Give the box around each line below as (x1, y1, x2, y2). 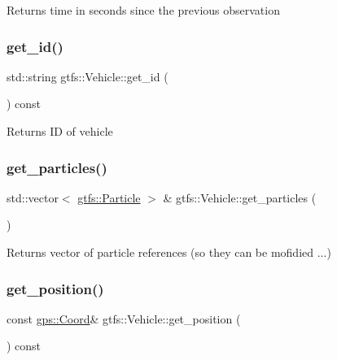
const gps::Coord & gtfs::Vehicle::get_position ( (7, 310, 241, 327)
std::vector (7, 189, 59, 206)
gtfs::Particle (77, 189, 141, 206)
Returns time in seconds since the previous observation (7, 2, 280, 18)
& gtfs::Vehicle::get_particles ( (163, 189, 317, 206)
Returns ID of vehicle (7, 123, 113, 139)
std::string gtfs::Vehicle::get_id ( (7, 67, 168, 85)
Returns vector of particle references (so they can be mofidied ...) (7, 244, 331, 260)
